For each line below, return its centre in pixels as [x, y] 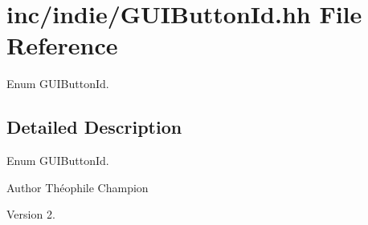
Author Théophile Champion [78, 187]
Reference [62, 45]
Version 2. [31, 214]
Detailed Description [94, 127]
